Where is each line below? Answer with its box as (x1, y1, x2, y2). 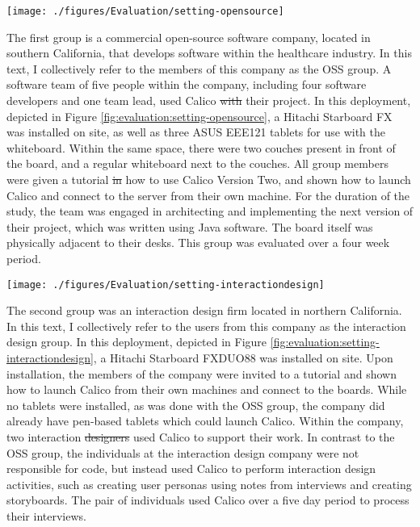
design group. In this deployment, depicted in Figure (6, 333, 267, 350)
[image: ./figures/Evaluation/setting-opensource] (6, 6, 284, 17)
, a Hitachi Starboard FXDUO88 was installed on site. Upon (93, 349, 393, 366)
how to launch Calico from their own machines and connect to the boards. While (6, 381, 407, 398)
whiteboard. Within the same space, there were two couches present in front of (6, 139, 396, 156)
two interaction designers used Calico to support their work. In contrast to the (6, 428, 395, 445)
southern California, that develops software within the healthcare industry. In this (6, 44, 412, 61)
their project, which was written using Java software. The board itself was (6, 218, 373, 235)
